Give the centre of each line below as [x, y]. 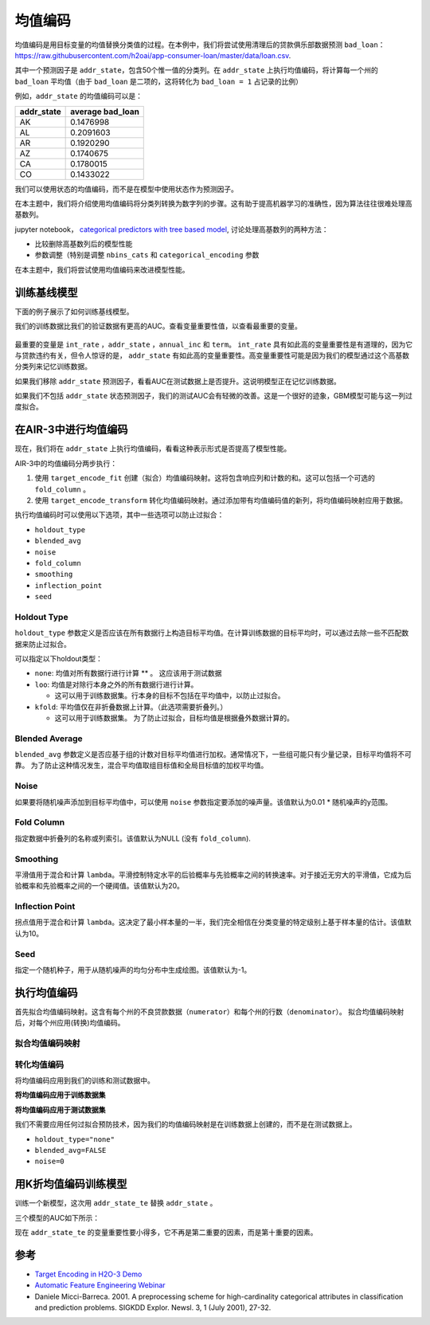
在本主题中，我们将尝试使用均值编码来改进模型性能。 [102, 269]
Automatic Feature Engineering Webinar [100, 1285]
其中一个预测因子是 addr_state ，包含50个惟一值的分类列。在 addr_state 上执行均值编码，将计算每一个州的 [196, 70]
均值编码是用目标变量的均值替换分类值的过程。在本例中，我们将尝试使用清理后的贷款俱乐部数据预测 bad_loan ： [200, 45]
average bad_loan [105, 112]
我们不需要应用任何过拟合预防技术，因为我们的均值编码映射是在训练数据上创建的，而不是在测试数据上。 [186, 1124]
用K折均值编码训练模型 [71, 1184]
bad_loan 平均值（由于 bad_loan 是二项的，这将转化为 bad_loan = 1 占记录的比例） [158, 81]
